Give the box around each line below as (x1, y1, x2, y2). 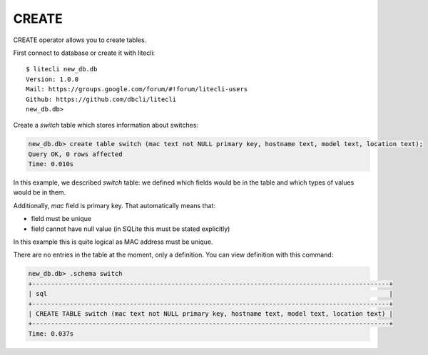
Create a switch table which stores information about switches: (13, 121, 199, 130)
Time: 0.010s (28, 160, 74, 168)
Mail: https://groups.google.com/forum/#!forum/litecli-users (26, 86, 248, 93)
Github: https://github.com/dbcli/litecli (26, 95, 177, 103)
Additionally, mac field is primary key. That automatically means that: (13, 201, 215, 210)
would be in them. (13, 188, 66, 197)
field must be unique (31, 215, 92, 223)
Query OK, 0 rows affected (28, 150, 123, 158)
